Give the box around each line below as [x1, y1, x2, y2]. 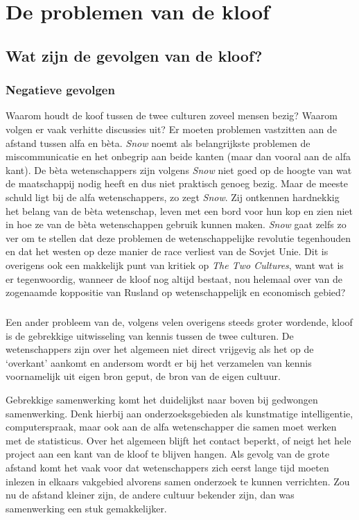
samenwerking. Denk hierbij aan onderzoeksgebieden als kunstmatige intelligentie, [6, 406, 353, 420]
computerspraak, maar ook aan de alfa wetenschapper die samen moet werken [6, 419, 337, 434]
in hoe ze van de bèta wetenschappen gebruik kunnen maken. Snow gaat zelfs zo [6, 217, 347, 232]
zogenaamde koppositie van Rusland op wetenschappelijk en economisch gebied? [6, 285, 346, 300]
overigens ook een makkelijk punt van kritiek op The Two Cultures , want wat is [6, 257, 344, 272]
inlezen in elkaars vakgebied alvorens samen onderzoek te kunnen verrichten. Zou [6, 474, 350, 488]
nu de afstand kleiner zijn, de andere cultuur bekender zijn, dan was [6, 487, 295, 502]
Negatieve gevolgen [6, 81, 115, 98]
